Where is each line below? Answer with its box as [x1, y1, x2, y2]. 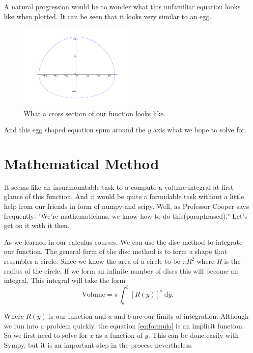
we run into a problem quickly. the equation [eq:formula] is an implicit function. [4, 320, 244, 330]
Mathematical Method [4, 153, 159, 173]
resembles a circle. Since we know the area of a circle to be [4, 256, 180, 266]
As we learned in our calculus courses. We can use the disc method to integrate [4, 236, 243, 247]
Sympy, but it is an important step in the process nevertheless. [4, 339, 193, 350]
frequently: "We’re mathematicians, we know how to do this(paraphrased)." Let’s [4, 210, 247, 221]
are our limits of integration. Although [133, 311, 249, 321]
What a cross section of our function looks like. [24, 108, 166, 118]
